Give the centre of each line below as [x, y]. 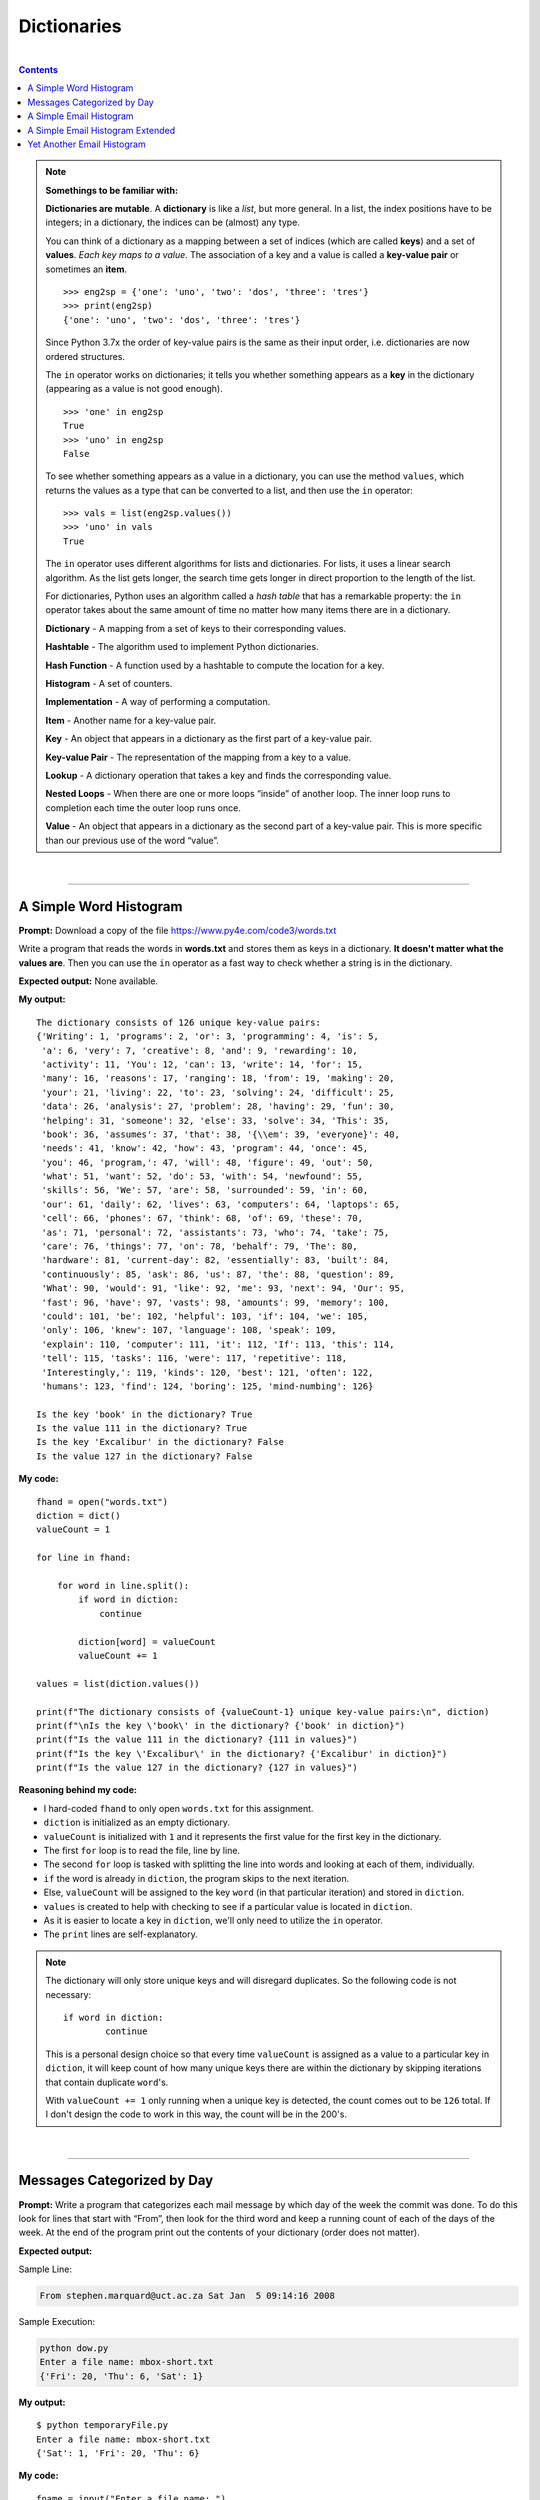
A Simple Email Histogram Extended [101, 130]
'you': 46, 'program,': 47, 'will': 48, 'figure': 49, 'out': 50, [207, 1162]
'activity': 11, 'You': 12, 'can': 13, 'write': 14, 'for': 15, [202, 1064]
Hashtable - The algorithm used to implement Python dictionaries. [182, 647]
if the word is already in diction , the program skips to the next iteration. [196, 1878]
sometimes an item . [86, 269]
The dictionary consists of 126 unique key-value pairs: [179, 1022]
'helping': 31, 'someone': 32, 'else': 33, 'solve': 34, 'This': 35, [215, 1120]
